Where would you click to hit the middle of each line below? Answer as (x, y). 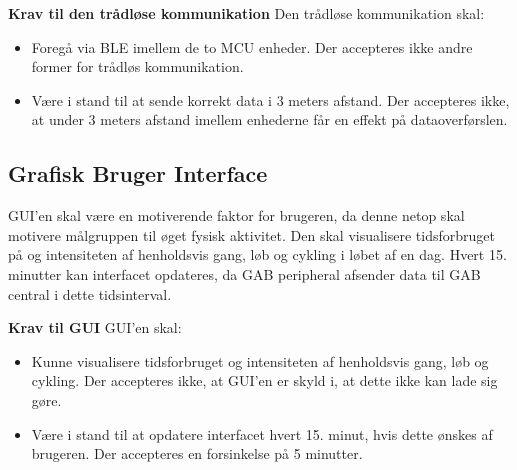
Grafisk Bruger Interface (138, 173)
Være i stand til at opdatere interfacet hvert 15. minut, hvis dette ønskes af (262, 433)
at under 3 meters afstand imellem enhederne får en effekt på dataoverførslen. (269, 119)
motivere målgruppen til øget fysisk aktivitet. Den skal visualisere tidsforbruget (251, 234)
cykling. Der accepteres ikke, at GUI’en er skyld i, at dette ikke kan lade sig (264, 380)
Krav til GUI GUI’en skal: (95, 327)
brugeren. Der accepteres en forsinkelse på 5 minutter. (197, 453)
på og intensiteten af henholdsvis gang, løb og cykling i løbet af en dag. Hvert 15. (257, 254)
